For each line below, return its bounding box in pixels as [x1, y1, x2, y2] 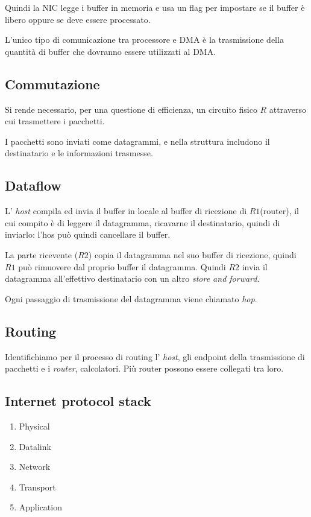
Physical [19, 419, 50, 432]
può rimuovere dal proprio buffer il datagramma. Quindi [18, 260, 226, 273]
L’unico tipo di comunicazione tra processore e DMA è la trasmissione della [5, 33, 284, 46]
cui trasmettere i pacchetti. [5, 115, 105, 127]
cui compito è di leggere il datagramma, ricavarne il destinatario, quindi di [5, 216, 280, 229]
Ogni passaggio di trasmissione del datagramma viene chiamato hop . [5, 292, 257, 305]
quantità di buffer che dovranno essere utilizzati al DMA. [5, 45, 216, 57]
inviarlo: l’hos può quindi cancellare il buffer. [5, 228, 171, 241]
